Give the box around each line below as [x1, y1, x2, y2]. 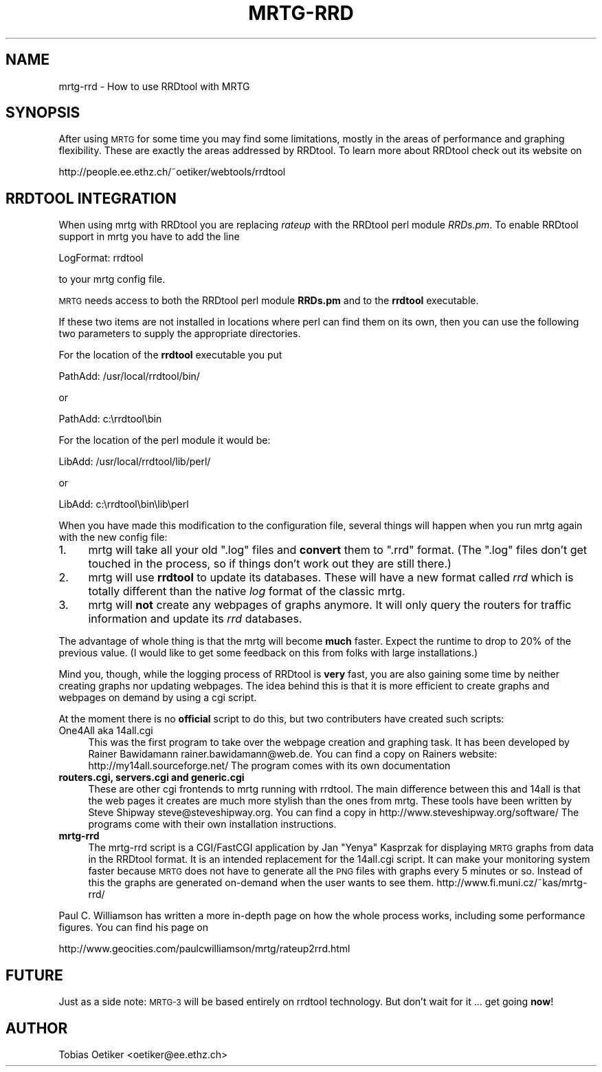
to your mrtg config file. [58, 273, 166, 286]
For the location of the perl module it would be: [58, 434, 271, 447]
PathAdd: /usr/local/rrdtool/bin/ [58, 370, 200, 383]
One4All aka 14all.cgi [58, 725, 153, 737]
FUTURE [5, 966, 63, 984]
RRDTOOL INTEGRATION [5, 189, 177, 207]
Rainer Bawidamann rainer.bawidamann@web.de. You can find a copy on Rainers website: [88, 748, 498, 760]
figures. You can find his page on [58, 921, 208, 934]
